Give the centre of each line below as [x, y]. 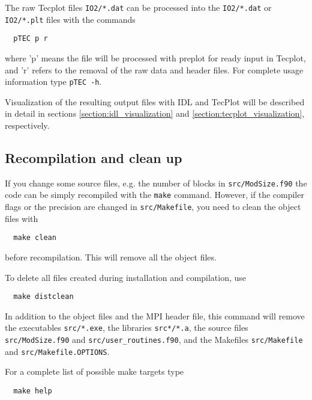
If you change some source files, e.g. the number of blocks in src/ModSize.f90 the [156, 183]
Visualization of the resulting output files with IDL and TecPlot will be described [155, 101]
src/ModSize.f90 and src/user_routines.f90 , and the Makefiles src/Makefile [154, 340]
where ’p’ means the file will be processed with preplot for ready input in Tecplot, [155, 57]
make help [33, 391]
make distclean [43, 297]
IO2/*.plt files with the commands [70, 19]
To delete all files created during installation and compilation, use [126, 277]
